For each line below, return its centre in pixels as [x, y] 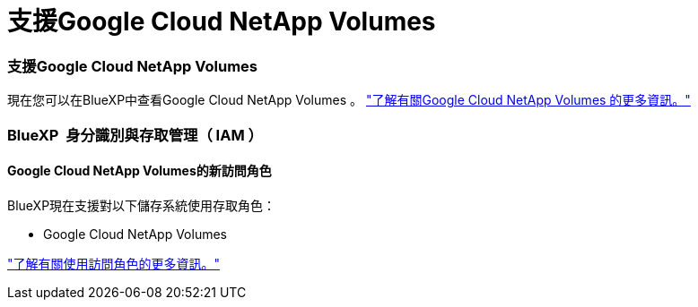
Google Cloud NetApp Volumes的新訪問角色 [140, 171]
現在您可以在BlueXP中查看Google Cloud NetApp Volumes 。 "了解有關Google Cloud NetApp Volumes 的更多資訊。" [349, 100]
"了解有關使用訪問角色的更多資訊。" [114, 263]
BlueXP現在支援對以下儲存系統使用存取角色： [142, 205]
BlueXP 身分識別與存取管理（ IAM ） [135, 135]
